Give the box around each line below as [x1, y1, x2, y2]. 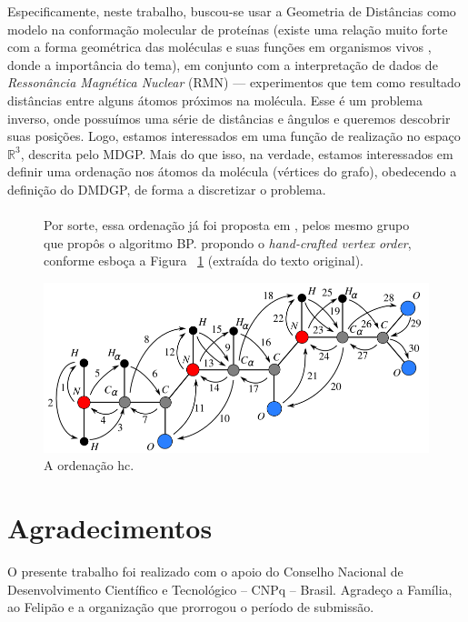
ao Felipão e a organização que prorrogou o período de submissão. [7, 597, 374, 617]
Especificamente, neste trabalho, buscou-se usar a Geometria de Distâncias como [7, 2, 456, 20]
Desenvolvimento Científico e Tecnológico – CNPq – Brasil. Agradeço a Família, [7, 579, 453, 598]
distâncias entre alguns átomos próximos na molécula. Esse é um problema [7, 90, 423, 109]
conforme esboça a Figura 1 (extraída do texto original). [44, 251, 364, 270]
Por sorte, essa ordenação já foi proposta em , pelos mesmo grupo [44, 216, 410, 235]
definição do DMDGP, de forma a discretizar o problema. [7, 179, 326, 198]
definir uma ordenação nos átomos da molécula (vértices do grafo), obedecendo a [7, 162, 457, 181]
